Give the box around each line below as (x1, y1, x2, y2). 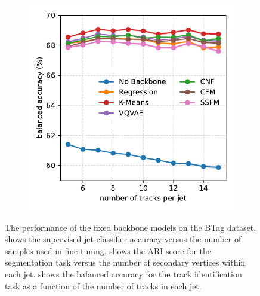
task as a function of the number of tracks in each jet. (5, 279, 202, 292)
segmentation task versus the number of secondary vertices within (5, 256, 246, 268)
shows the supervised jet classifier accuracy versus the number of (5, 233, 242, 245)
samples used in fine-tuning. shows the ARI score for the (5, 244, 212, 257)
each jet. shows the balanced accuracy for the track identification (5, 267, 242, 280)
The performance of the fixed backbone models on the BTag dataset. (5, 221, 256, 233)
